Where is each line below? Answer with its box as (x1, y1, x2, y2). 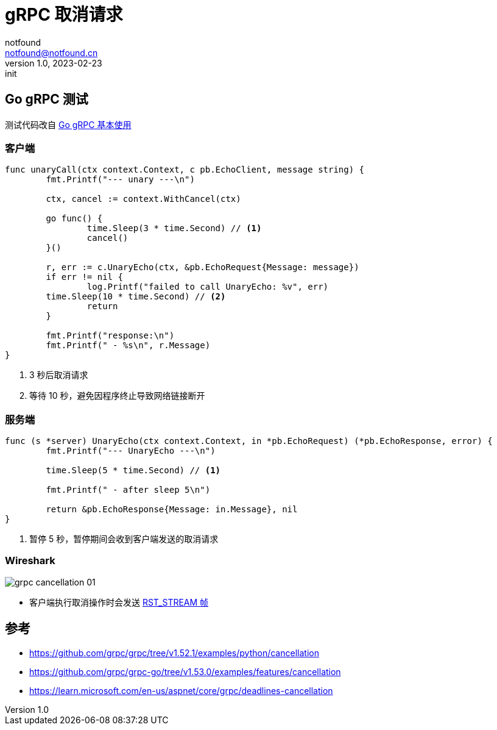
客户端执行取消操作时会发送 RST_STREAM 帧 (29, 596, 209, 607)
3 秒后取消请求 (29, 370, 88, 381)
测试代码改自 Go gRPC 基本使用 (5, 119, 132, 130)
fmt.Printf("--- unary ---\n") (46, 174, 195, 185)
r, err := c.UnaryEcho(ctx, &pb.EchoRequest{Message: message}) (46, 262, 359, 273)
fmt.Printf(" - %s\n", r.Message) (46, 340, 211, 351)
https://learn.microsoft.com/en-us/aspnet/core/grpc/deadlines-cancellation (29, 685, 333, 696)
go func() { (46, 213, 103, 224)
